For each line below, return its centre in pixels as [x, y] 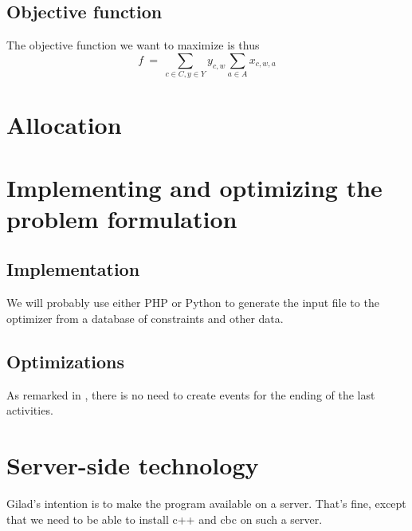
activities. [30, 410]
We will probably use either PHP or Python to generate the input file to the [193, 303]
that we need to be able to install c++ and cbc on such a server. [165, 519]
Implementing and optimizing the [194, 187]
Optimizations [66, 361]
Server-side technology [133, 465]
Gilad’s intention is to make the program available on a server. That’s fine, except [206, 503]
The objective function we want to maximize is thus [133, 45]
